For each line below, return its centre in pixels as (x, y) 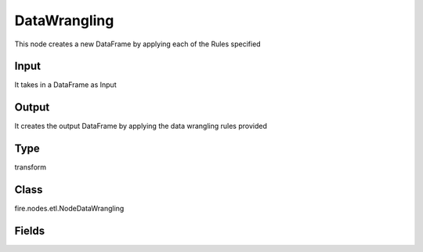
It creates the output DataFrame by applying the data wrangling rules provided (141, 126)
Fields (30, 230)
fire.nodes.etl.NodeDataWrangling (69, 209)
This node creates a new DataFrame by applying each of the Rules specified (138, 44)
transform (31, 167)
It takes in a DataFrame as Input (65, 85)
